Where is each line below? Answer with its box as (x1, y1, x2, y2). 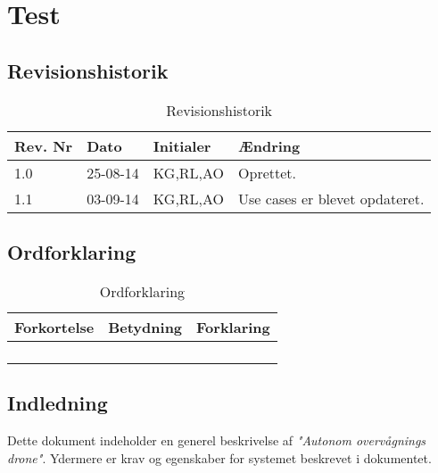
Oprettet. (238, 162, 297, 183)
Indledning (7, 389, 108, 417)
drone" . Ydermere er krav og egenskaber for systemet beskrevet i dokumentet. (7, 448, 432, 467)
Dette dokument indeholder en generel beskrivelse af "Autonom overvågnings (7, 430, 426, 449)
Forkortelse (14, 316, 95, 337)
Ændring (238, 135, 301, 156)
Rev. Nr (14, 135, 73, 156)
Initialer (153, 135, 211, 156)
